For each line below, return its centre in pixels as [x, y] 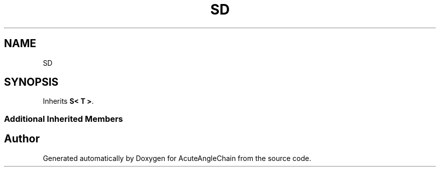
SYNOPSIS [31, 82]
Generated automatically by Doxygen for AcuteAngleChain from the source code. [177, 158]
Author [22, 139]
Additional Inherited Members [64, 119]
